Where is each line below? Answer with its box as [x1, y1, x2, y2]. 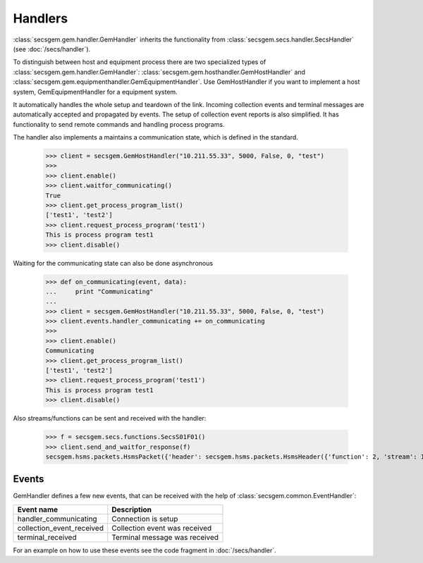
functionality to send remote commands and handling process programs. [13, 120, 225, 128]
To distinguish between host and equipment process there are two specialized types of [13, 58, 266, 66]
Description [111, 505, 152, 514]
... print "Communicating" [45, 287, 154, 295]
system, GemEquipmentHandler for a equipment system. [13, 87, 178, 96]
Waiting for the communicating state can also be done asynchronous [13, 259, 214, 267]
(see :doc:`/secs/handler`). [13, 44, 91, 53]
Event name [17, 505, 59, 514]
